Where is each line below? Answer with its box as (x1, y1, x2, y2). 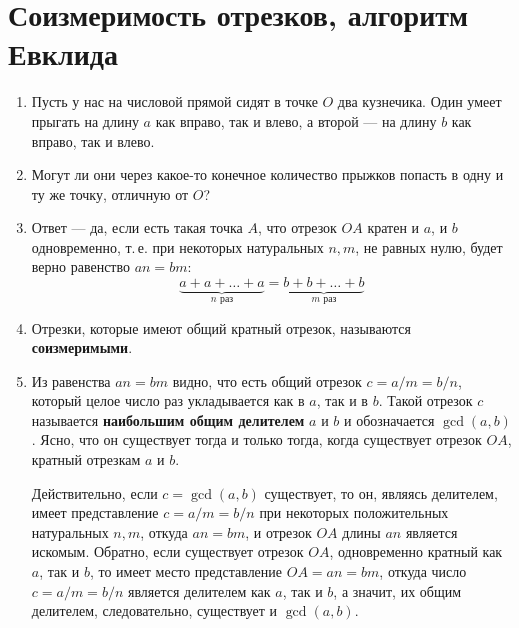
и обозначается (344, 409, 435, 430)
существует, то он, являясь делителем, (264, 482, 498, 503)
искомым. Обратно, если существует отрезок (31, 541, 304, 562)
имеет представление (31, 502, 159, 523)
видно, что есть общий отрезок (172, 370, 362, 391)
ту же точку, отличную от (31, 183, 189, 204)
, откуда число (379, 561, 467, 582)
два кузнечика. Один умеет (337, 91, 502, 112)
